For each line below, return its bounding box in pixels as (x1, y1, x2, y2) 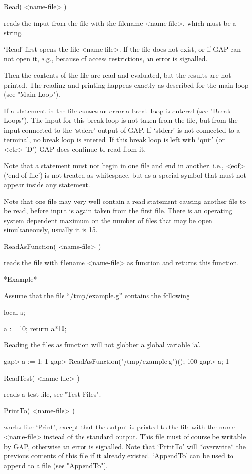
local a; (4, 307, 25, 317)
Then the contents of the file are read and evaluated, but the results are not (4, 69, 231, 80)
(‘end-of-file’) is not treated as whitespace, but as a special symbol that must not (4, 170, 246, 180)
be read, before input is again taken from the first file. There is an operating (4, 205, 232, 216)
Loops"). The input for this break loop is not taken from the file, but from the (4, 115, 238, 125)
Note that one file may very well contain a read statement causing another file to (4, 196, 246, 206)
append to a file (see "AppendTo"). (4, 460, 108, 470)
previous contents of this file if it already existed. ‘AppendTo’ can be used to (4, 451, 233, 461)
